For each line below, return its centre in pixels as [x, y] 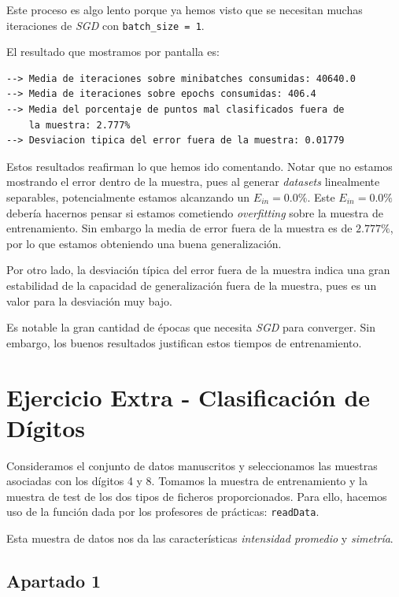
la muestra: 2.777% [79, 125]
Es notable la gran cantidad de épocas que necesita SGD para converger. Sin [191, 327]
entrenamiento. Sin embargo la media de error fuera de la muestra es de [179, 228]
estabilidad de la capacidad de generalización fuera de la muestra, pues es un [192, 285]
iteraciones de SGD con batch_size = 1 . [105, 25]
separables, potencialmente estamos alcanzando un [128, 197]
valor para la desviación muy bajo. [89, 300]
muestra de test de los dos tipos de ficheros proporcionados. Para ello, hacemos [197, 496]
